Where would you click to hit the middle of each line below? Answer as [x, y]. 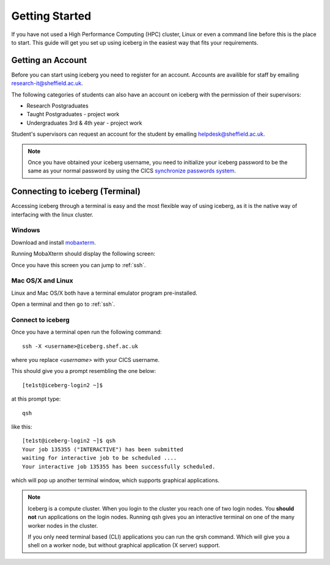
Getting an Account [49, 60]
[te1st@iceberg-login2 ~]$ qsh [69, 441]
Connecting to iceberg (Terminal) [76, 192]
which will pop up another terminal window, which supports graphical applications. [116, 480]
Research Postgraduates [57, 106]
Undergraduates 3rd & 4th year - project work [84, 123]
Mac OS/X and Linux [42, 281]
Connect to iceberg [40, 320]
